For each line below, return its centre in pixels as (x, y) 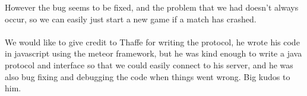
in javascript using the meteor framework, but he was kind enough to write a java (153, 53)
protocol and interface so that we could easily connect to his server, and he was (149, 64)
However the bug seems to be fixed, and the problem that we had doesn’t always (152, 7)
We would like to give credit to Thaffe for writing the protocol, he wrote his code (152, 42)
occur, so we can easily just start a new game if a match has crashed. (131, 19)
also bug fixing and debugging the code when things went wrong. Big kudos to (148, 76)
